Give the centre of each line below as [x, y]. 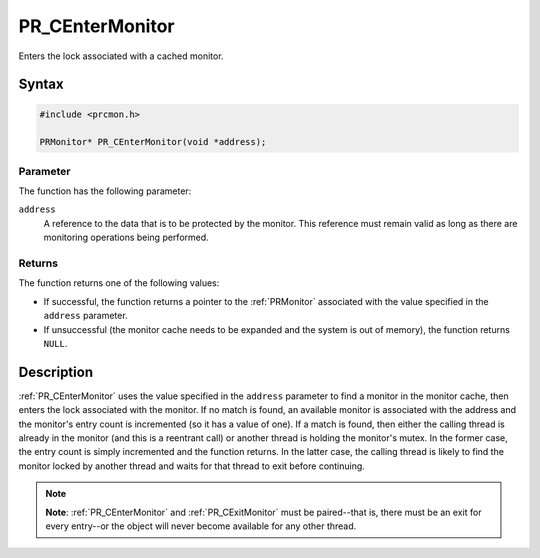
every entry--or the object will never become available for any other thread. [201, 526]
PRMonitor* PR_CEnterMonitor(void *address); [153, 142]
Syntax [41, 84]
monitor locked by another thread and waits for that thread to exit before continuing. [191, 466]
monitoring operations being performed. [126, 237]
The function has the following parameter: [105, 191]
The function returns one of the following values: [119, 283]
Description [56, 371]
